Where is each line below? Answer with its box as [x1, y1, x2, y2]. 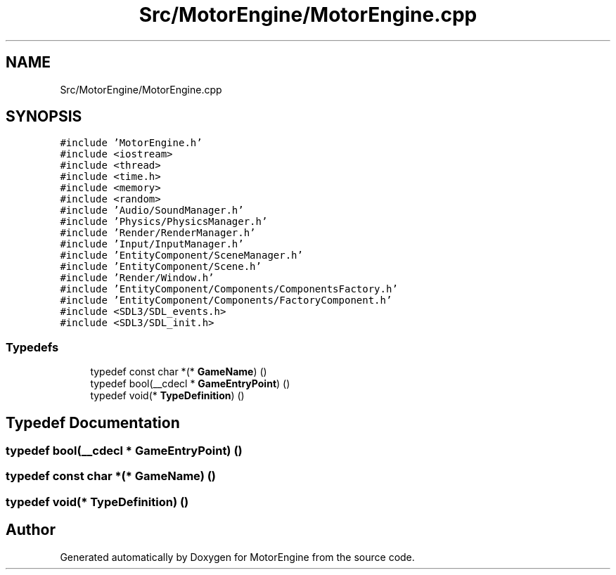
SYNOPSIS [6, 108, 82, 126]
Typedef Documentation [6, 413, 180, 432]
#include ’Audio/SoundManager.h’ [60, 205, 244, 217]
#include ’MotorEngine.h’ [60, 137, 203, 149]
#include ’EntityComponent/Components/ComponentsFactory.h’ [60, 283, 398, 295]
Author [6, 521, 56, 539]
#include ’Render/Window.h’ [60, 272, 214, 284]
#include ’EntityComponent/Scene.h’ [60, 261, 262, 273]
